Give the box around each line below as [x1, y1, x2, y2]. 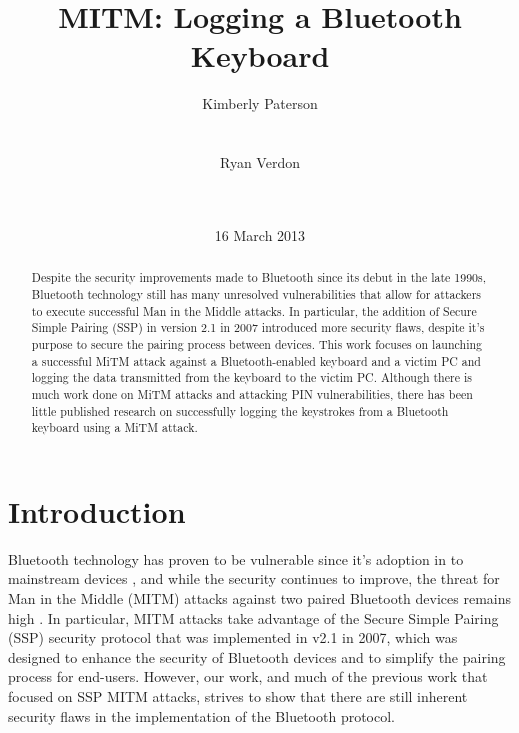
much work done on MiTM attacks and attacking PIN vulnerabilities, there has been [31, 385, 473, 402]
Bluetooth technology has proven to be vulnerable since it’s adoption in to [8, 548, 464, 569]
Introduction [8, 490, 186, 531]
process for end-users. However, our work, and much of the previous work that [8, 666, 488, 687]
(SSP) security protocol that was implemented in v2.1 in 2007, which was [8, 627, 458, 648]
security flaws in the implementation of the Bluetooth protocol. [8, 705, 395, 726]
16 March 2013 [214, 224, 306, 245]
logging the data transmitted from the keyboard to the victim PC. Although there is [31, 369, 472, 386]
